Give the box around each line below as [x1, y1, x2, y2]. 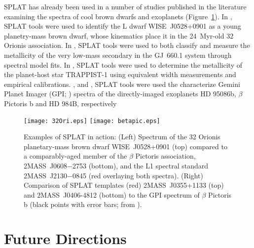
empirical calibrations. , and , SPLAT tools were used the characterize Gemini [4, 79, 240, 89]
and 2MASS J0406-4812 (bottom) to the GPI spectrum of [24, 189, 200, 200]
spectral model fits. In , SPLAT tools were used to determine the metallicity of [4, 59, 243, 70]
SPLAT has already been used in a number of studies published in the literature [4, 1, 247, 11]
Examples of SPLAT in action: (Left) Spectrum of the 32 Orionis [24, 131, 220, 142]
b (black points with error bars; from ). [24, 199, 142, 209]
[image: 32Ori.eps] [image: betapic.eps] [24, 117, 160, 124]
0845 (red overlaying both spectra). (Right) [73, 170, 203, 180]
